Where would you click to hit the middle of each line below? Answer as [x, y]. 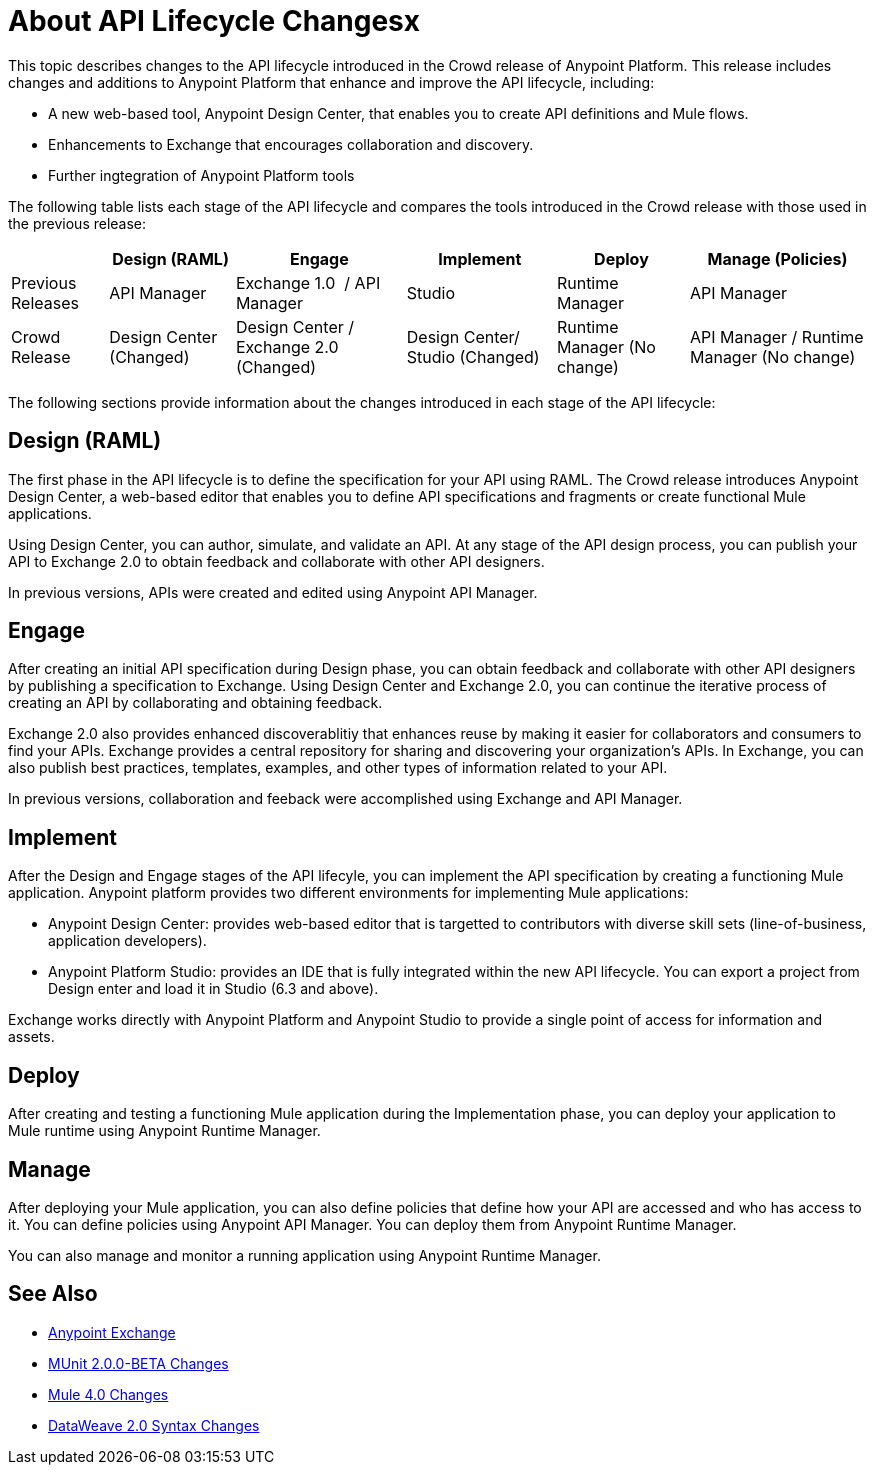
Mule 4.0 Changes [108, 1394]
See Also [53, 1294]
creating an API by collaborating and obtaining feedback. [195, 703]
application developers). [127, 941]
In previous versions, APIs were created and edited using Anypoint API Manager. [273, 592]
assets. [31, 1037]
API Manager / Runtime [776, 336]
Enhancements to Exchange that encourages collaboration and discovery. [291, 144]
